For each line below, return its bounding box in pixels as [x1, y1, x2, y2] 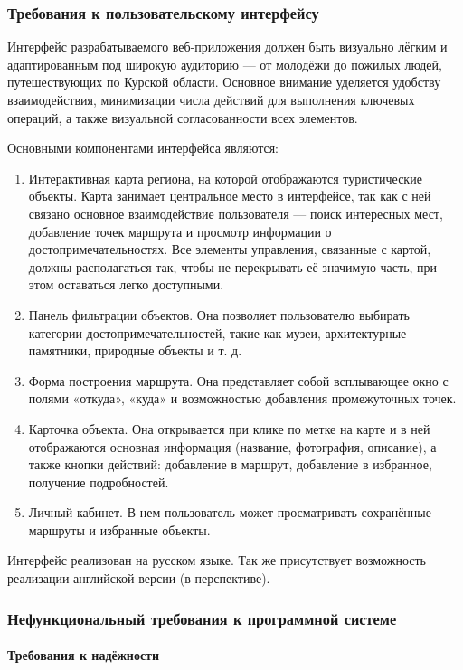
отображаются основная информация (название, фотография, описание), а [28, 437, 437, 456]
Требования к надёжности [7, 646, 160, 665]
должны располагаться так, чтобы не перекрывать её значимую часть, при [28, 257, 438, 276]
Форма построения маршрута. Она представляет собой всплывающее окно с [28, 371, 449, 390]
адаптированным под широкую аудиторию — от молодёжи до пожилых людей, [7, 54, 442, 73]
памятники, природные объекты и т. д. [28, 341, 242, 360]
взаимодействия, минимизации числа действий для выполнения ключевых [7, 90, 415, 109]
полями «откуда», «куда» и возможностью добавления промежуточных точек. [28, 389, 457, 408]
